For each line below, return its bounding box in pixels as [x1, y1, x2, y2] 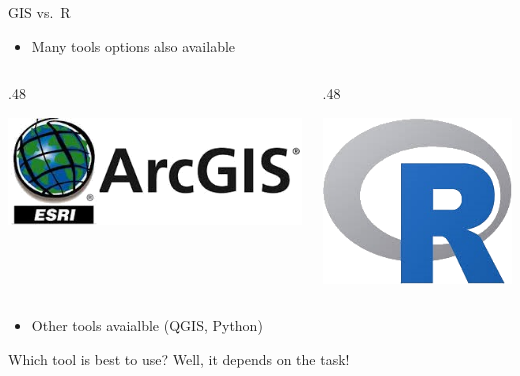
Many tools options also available [31, 35, 236, 56]
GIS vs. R [8, 2, 71, 22]
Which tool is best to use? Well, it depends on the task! [8, 348, 350, 369]
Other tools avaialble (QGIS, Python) [31, 315, 263, 336]
